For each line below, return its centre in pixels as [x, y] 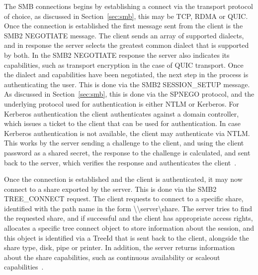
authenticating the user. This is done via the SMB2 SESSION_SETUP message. [127, 84]
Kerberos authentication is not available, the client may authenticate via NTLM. [127, 133]
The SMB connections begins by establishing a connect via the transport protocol [129, 6]
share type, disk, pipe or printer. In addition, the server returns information [120, 247]
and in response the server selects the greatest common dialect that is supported [127, 45]
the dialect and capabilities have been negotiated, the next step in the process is [126, 74]
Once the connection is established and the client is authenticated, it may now [123, 179]
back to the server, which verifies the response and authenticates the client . [120, 162]
